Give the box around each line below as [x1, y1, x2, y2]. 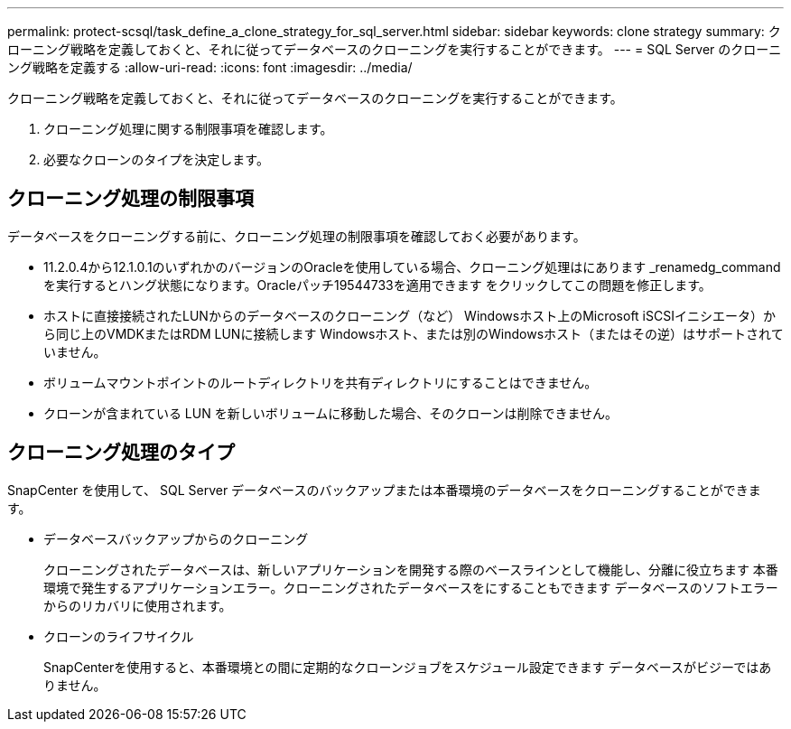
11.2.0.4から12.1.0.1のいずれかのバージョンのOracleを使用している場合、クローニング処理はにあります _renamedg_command [43, 258, 781, 275]
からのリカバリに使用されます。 [43, 597, 232, 613]
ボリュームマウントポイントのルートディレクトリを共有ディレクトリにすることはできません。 [43, 374, 598, 390]
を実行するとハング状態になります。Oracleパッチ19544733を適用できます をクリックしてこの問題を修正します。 [43, 276, 712, 293]
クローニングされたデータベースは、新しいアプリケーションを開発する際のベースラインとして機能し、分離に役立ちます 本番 [43, 561, 778, 577]
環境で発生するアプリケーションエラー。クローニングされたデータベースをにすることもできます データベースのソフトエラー [43, 579, 778, 595]
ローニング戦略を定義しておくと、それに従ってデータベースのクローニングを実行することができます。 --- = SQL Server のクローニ [7, 42, 782, 57]
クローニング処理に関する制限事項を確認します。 [43, 121, 333, 136]
